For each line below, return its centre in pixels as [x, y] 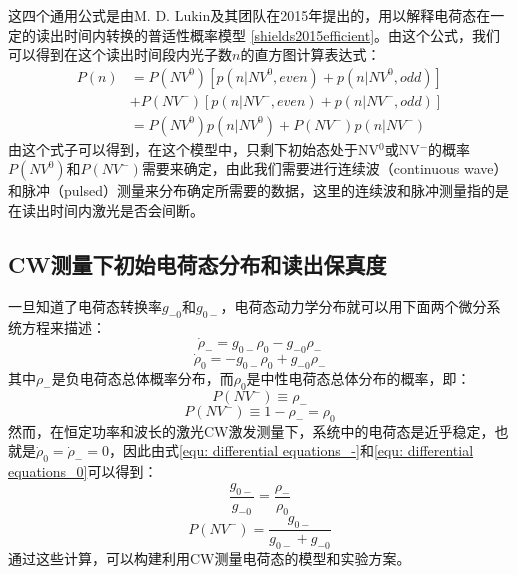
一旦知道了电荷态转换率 [85, 305]
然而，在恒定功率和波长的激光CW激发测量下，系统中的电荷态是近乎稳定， [251, 430]
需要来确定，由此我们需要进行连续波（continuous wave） [324, 168]
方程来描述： [63, 326]
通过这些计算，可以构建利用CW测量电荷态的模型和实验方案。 [209, 558]
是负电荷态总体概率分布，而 [142, 378]
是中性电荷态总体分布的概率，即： [358, 378]
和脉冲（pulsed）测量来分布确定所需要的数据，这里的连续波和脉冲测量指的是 [258, 190]
